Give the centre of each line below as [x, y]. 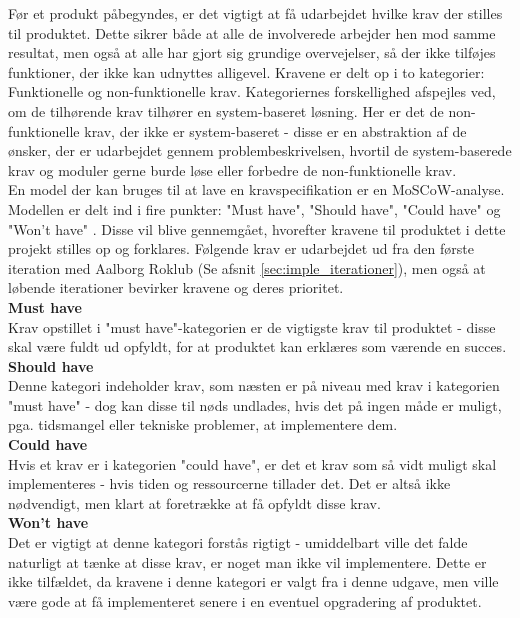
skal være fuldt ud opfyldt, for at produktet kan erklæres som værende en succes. [257, 346]
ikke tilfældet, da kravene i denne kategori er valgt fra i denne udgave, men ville [253, 581]
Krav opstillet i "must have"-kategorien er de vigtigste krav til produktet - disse [252, 326]
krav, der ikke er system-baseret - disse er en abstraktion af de [275, 130]
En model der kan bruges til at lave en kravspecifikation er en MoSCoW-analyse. [256, 189]
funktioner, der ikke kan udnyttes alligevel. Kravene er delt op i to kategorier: [246, 71]
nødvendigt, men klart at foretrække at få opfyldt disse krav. [194, 502]
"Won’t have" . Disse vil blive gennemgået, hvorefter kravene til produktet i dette [257, 228]
